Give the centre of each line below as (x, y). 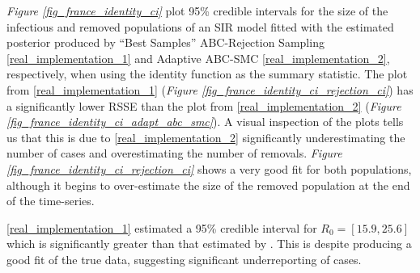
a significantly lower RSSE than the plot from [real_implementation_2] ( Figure (204, 105)
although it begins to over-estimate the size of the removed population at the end (208, 185)
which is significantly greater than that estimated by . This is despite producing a (209, 244)
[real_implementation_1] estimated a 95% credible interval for (162, 227)
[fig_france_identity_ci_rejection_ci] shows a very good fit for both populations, (209, 168)
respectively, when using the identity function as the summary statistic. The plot (207, 74)
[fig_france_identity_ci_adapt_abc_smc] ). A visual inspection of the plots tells (205, 122)
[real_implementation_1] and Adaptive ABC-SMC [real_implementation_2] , (198, 58)
